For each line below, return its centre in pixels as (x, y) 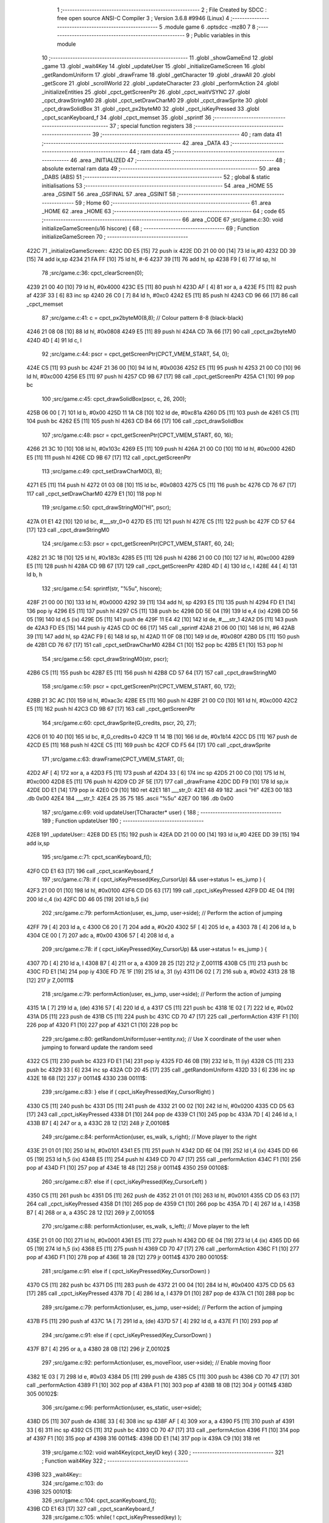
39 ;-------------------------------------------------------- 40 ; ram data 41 (187, 135)
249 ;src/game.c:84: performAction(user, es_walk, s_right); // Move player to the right (149, 1137)
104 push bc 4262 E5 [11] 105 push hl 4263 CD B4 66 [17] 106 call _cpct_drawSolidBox (135, 421)
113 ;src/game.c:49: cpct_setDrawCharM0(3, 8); (102, 471)
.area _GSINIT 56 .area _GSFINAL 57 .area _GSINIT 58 (109, 194)
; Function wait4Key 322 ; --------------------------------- (115, 1461)
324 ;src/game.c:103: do (73, 1483)
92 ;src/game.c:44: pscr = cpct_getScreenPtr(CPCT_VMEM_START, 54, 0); (136, 354)
